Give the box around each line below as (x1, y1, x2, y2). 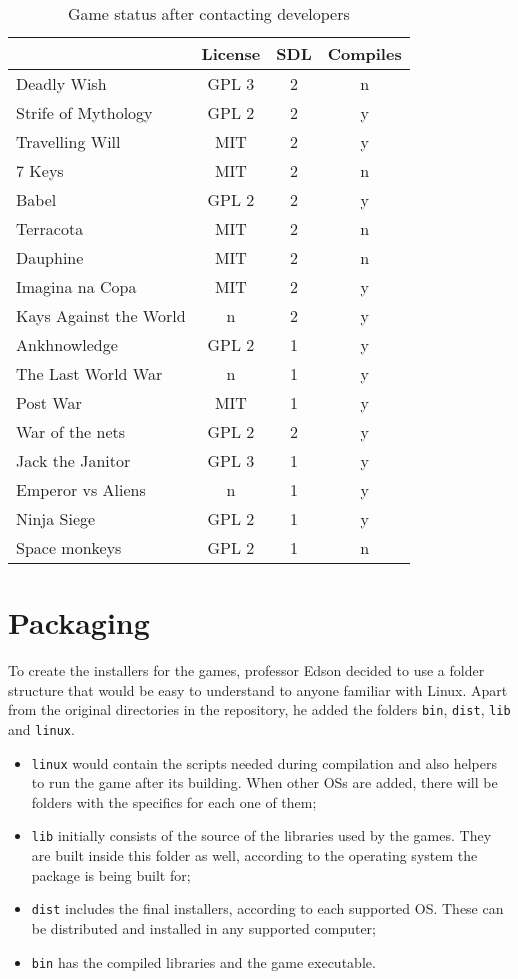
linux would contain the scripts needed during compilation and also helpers (31, 752, 497, 773)
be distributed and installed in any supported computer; (31, 917, 376, 938)
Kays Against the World (16, 304, 186, 327)
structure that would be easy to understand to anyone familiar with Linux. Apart (8, 679, 508, 700)
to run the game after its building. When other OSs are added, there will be (31, 772, 498, 793)
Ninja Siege (16, 507, 96, 530)
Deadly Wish (16, 72, 107, 95)
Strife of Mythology (16, 101, 153, 124)
